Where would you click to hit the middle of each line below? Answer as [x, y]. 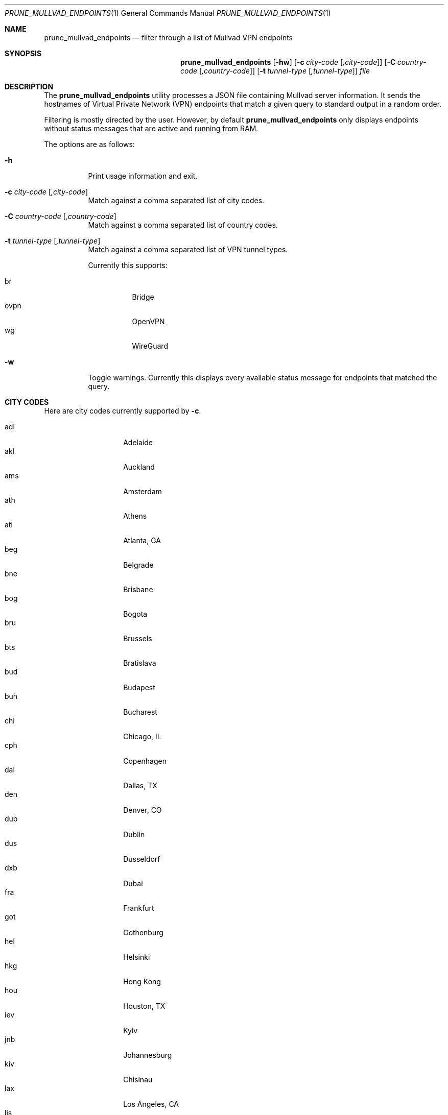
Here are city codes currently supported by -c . [123, 411]
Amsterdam [143, 491]
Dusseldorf [142, 859]
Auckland [139, 467]
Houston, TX [144, 1006]
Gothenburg [143, 932]
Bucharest [140, 712]
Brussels [138, 638]
